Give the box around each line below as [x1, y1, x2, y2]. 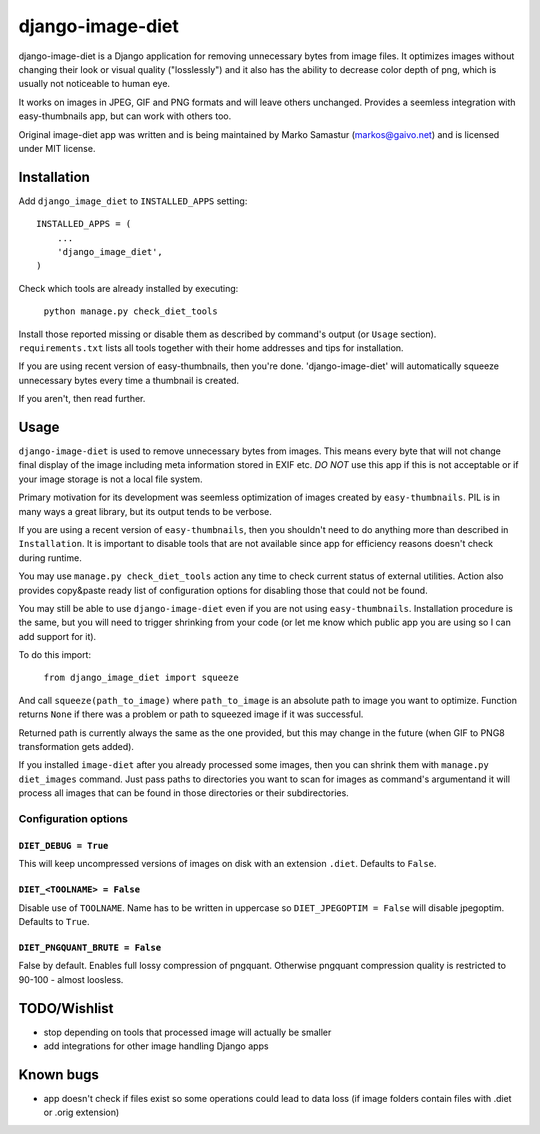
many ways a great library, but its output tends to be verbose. [18, 505, 272, 517]
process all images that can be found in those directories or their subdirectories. [18, 787, 349, 799]
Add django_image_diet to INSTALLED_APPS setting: [18, 195, 248, 207]
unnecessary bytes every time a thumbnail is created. [18, 374, 240, 386]
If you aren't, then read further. [18, 393, 146, 405]
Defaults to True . [18, 915, 90, 927]
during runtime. [18, 551, 82, 564]
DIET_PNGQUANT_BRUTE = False [18, 941, 162, 953]
